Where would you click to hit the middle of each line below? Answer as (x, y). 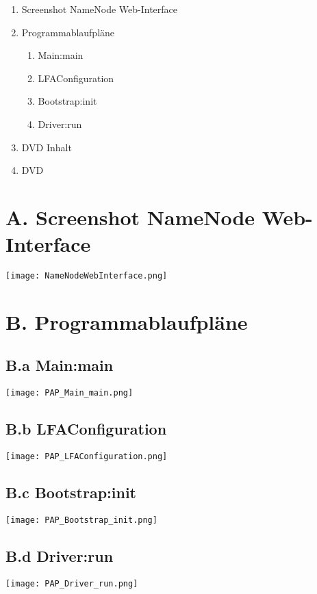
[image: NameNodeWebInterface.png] (87, 276)
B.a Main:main (60, 365)
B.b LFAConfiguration (86, 429)
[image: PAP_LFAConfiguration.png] (87, 457)
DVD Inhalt (47, 147)
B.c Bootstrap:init (71, 492)
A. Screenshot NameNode (130, 217)
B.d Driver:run (60, 556)
